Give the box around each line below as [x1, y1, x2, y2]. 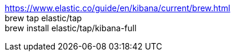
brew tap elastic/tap [5, 13, 82, 23]
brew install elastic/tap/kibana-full [5, 23, 137, 33]
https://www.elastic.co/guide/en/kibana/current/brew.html [5, 3, 230, 13]
